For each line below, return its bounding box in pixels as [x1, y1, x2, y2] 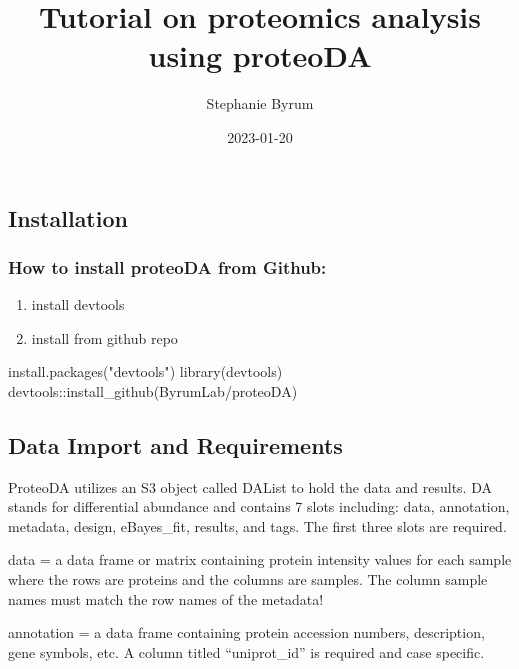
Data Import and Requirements [8, 429, 343, 460]
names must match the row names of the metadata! [8, 588, 324, 609]
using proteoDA [148, 35, 372, 76]
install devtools [31, 294, 125, 315]
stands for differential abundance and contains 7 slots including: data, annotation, [8, 496, 510, 517]
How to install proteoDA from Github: [8, 254, 327, 279]
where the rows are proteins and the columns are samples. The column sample [8, 569, 488, 590]
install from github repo [31, 327, 178, 348]
